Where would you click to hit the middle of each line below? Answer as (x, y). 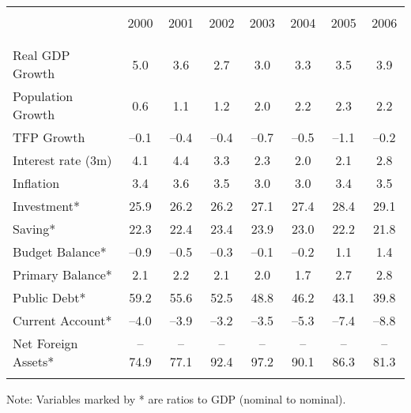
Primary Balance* (62, 274)
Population (43, 96)
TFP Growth (49, 137)
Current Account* (62, 320)
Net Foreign (45, 343)
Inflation (36, 183)
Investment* (46, 206)
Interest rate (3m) (62, 160)
